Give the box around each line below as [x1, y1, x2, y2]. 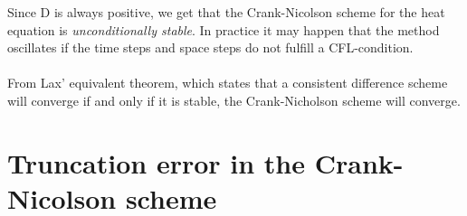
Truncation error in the [7, 144, 306, 181]
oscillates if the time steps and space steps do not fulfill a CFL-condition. [7, 38, 414, 57]
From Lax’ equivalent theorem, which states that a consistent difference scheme [7, 73, 448, 92]
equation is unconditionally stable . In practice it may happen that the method [7, 20, 440, 39]
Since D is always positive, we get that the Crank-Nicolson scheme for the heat [7, 3, 445, 21]
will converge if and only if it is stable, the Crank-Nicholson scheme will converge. [7, 90, 461, 109]
